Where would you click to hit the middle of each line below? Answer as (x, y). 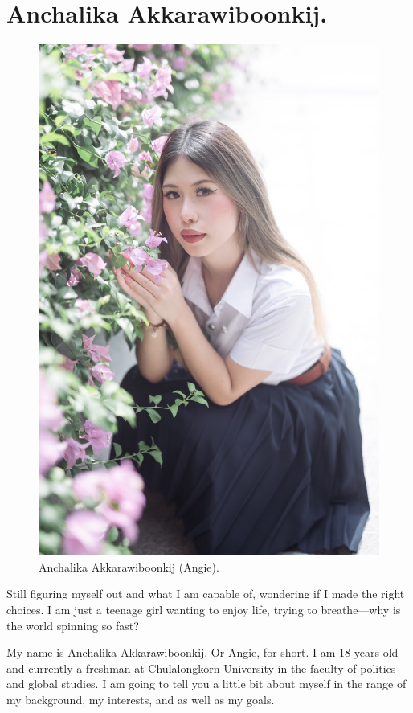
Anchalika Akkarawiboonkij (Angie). (129, 566)
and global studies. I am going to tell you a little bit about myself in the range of (206, 684)
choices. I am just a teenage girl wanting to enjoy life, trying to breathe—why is (204, 609)
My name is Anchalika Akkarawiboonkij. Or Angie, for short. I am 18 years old (202, 652)
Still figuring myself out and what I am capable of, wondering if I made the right (206, 594)
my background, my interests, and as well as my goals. (141, 699)
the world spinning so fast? (73, 625)
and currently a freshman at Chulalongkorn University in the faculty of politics (201, 668)
